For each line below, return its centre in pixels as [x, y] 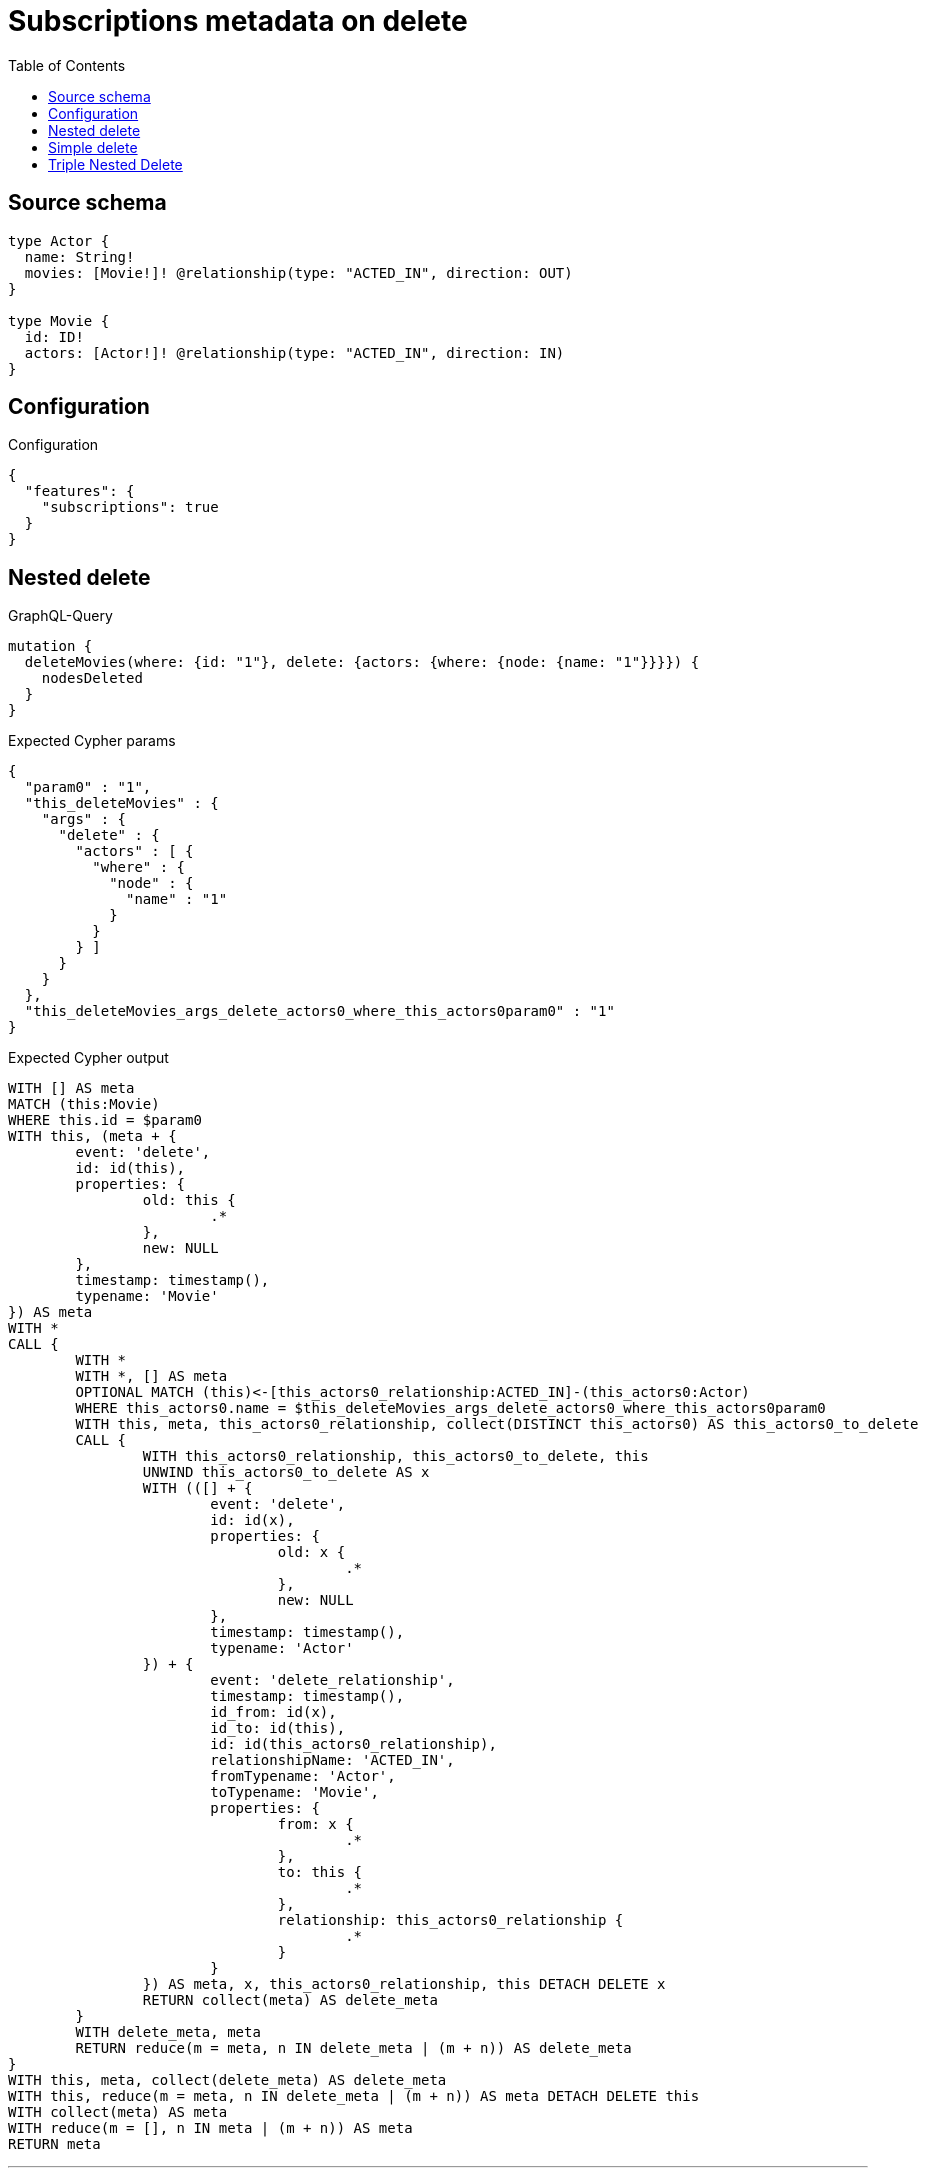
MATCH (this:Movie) [84, 1104]
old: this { [189, 1200]
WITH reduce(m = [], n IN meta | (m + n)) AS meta [210, 2128]
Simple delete [93, 147]
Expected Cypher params [92, 741]
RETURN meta [54, 2144]
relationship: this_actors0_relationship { [450, 1920]
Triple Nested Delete [115, 164]
